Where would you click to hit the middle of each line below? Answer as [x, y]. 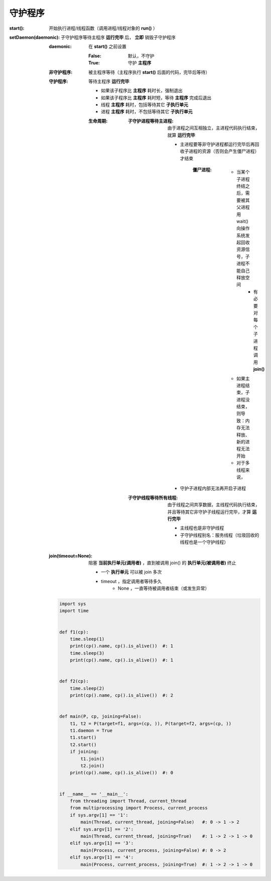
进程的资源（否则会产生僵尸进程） [224, 151]
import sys [73, 604]
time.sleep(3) [87, 653]
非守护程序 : [61, 72]
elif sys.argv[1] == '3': [102, 843]
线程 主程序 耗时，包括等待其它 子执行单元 [145, 105]
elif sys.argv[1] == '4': [102, 857]
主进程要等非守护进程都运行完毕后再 [217, 144]
